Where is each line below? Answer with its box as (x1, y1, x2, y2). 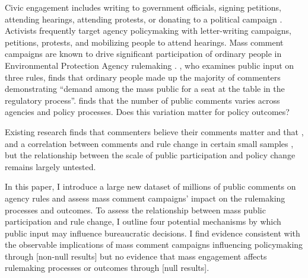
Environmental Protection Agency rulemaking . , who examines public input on (5, 59, 294, 71)
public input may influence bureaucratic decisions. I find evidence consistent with (5, 226, 300, 239)
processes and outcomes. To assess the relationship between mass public (5, 203, 266, 216)
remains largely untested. (5, 160, 96, 172)
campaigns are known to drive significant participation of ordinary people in (5, 47, 282, 60)
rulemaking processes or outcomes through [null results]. (5, 261, 209, 274)
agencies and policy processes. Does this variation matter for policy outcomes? (5, 106, 290, 118)
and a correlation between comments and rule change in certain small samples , (5, 137, 294, 149)
